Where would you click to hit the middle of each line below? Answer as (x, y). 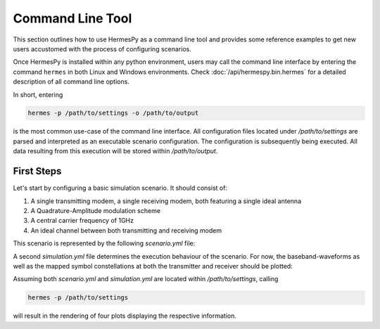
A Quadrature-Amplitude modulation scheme (96, 210)
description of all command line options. (71, 82)
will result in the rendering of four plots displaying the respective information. (125, 316)
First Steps (37, 171)
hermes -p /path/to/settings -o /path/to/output (113, 113)
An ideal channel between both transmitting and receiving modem (126, 230)
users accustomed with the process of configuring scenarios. (102, 49)
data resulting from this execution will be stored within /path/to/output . (115, 151)
